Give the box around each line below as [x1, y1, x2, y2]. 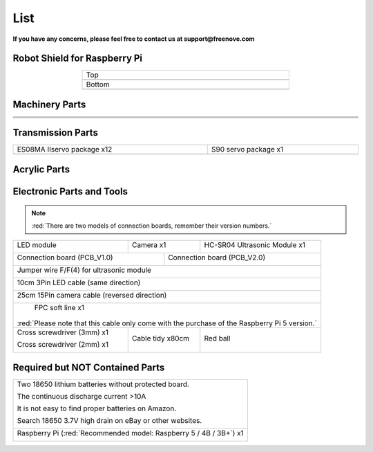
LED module [17, 240, 57, 250]
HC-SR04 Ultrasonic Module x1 [204, 240, 305, 250]
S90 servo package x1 [211, 145, 284, 154]
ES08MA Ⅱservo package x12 [17, 145, 113, 154]
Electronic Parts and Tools [12, 186, 128, 197]
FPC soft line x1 [34, 303, 85, 313]
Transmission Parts [12, 127, 98, 138]
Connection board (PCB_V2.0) [168, 253, 266, 262]
